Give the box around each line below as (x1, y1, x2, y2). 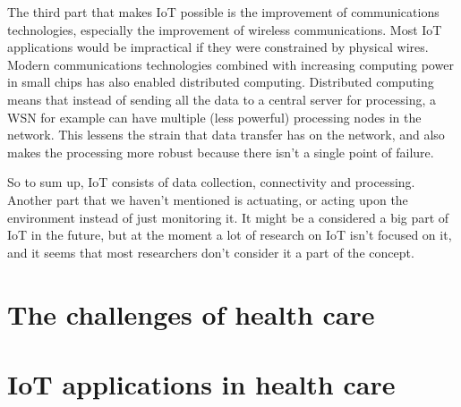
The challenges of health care (7, 295, 375, 332)
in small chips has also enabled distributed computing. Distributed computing (7, 72, 434, 91)
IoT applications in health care (7, 365, 396, 402)
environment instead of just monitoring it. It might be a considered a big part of (7, 208, 449, 226)
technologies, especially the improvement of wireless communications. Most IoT (7, 20, 442, 38)
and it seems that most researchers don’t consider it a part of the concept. (7, 242, 414, 261)
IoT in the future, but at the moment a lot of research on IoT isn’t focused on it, (7, 225, 452, 244)
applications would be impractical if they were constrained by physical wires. (7, 38, 429, 56)
